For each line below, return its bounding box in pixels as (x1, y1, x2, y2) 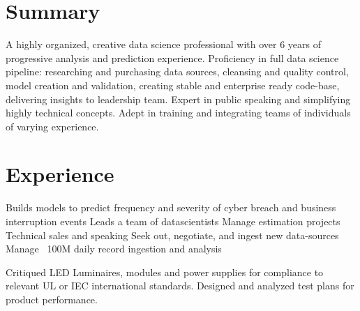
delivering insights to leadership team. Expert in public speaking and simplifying (6, 91, 351, 106)
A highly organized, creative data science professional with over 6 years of (6, 37, 321, 52)
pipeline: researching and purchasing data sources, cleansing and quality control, (6, 64, 349, 79)
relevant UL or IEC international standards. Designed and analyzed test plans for (6, 278, 354, 293)
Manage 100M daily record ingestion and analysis (6, 241, 222, 256)
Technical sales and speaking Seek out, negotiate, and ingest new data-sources (6, 227, 339, 242)
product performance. (6, 291, 98, 306)
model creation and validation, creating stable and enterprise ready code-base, (6, 77, 340, 92)
